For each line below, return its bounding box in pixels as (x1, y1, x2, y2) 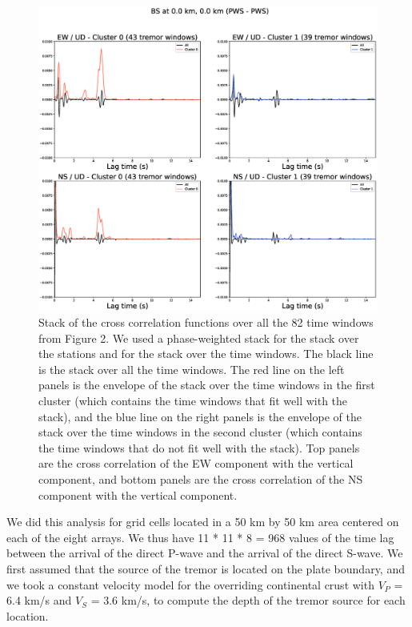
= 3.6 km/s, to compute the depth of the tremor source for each (90, 592, 406, 609)
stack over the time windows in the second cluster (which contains (38, 424, 362, 440)
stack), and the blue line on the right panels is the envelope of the (38, 408, 362, 424)
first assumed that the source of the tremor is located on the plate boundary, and (6, 561, 405, 577)
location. (6, 607, 49, 624)
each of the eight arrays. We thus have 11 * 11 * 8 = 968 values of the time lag (6, 529, 394, 545)
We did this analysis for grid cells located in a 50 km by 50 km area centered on (6, 513, 399, 530)
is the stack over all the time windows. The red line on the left (38, 360, 345, 377)
